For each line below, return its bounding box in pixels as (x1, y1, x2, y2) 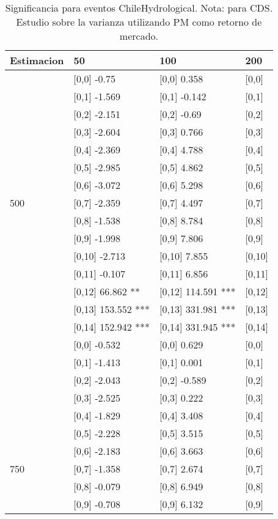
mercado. (119, 29, 158, 43)
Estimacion (10, 53, 64, 67)
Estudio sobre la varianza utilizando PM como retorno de (16, 15, 262, 29)
